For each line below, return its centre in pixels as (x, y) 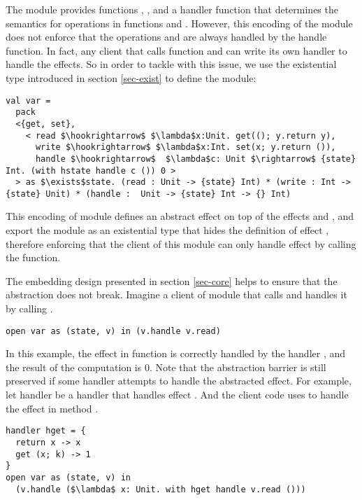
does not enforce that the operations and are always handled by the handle (166, 37)
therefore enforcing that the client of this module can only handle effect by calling (181, 243)
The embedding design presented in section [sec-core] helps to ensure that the (172, 280)
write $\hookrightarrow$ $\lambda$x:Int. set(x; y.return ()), (186, 147)
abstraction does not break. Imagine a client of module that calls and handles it (176, 294)
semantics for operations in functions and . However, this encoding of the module (179, 23)
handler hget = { (46, 431)
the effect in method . (52, 408)
